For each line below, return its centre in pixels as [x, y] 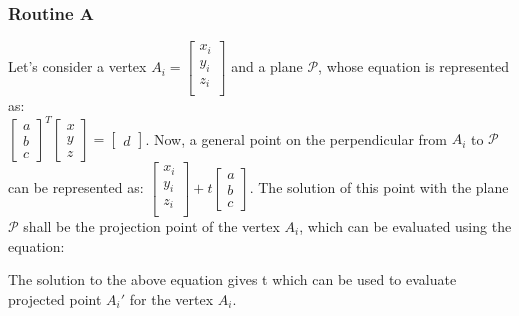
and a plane [267, 66]
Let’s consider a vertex [77, 66]
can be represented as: [76, 187]
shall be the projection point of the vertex [151, 226]
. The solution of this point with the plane [379, 187]
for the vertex [171, 298]
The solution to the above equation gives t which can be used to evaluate [232, 279]
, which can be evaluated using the [405, 226]
